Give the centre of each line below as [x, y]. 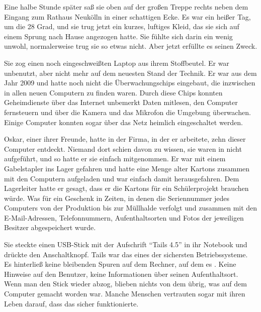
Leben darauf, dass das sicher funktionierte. [71, 303]
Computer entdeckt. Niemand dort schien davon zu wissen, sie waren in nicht [123, 148]
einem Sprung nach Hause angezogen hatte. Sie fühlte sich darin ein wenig [118, 36]
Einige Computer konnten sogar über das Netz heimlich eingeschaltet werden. [124, 122]
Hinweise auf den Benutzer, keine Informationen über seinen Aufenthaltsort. [121, 274]
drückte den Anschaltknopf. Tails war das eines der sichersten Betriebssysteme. [126, 254]
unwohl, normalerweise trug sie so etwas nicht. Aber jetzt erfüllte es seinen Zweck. [131, 46]
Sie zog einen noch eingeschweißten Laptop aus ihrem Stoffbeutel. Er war [117, 63]
